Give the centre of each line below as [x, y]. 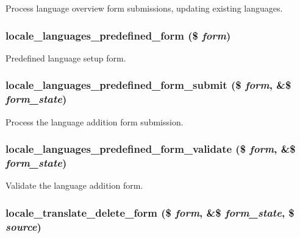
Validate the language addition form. [74, 185]
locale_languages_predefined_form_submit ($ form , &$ [148, 85]
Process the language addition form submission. [95, 121]
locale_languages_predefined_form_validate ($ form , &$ [151, 149]
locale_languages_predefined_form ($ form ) [118, 35]
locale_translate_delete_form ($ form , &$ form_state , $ [150, 212]
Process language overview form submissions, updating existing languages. [144, 8]
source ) [23, 226]
